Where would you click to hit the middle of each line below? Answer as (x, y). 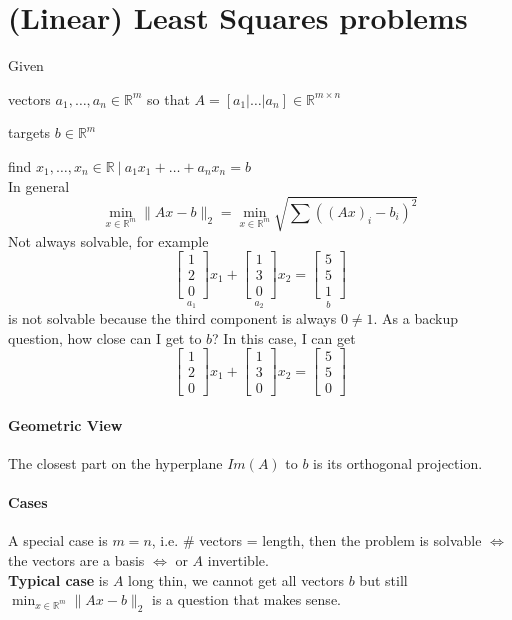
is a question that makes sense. (246, 599)
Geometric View (65, 424)
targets (29, 132)
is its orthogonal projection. (398, 463)
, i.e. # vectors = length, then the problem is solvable (316, 540)
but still (383, 579)
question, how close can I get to (105, 337)
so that (168, 98)
